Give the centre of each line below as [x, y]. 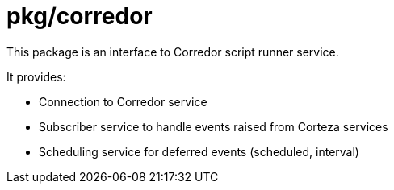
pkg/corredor [80, 16]
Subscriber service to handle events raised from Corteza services [214, 126]
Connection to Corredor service [123, 101]
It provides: [36, 76]
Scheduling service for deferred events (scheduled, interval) [199, 151]
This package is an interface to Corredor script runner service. [173, 52]
